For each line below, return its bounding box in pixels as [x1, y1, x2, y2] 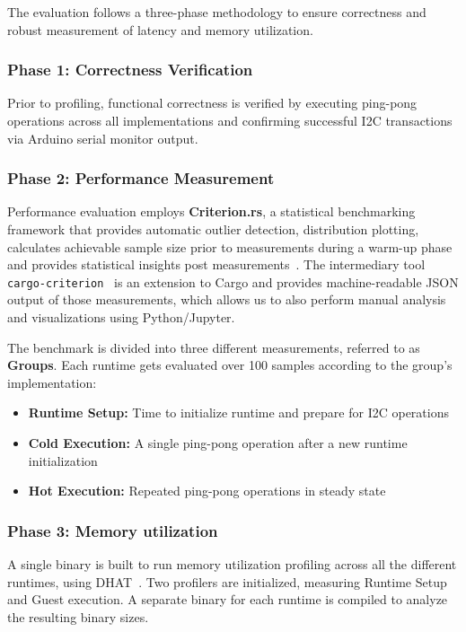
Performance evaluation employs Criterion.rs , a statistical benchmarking [7, 202, 416, 221]
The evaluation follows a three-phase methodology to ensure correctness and [7, 3, 426, 21]
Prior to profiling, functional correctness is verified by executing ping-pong [7, 93, 418, 112]
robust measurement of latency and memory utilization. [7, 20, 313, 39]
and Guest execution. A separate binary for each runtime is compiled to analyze [7, 590, 448, 609]
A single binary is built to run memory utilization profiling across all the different [7, 555, 457, 573]
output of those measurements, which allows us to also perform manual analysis [7, 290, 446, 309]
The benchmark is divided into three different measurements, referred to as [7, 338, 420, 356]
